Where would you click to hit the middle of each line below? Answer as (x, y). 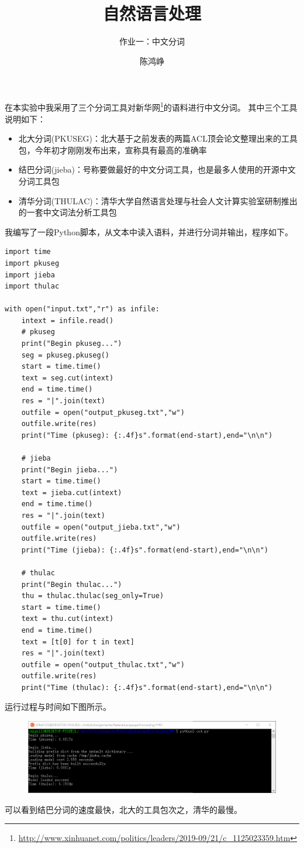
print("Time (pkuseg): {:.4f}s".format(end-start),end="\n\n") (147, 435)
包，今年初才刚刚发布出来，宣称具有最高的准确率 (113, 150)
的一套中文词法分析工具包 (68, 212)
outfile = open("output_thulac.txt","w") (103, 665)
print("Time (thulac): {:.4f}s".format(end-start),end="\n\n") (147, 687)
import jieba (30, 275)
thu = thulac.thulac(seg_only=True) (93, 596)
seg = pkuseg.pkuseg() (65, 355)
